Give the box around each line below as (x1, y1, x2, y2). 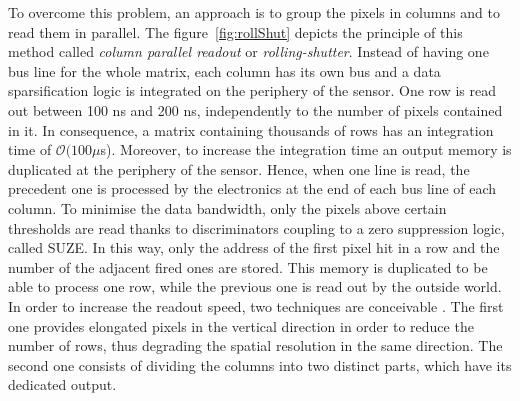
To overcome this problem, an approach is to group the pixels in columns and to (8, 2, 501, 22)
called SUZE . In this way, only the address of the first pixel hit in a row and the (8, 237, 500, 258)
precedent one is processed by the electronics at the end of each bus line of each (8, 178, 497, 199)
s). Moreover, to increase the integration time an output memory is (100, 139, 512, 160)
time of (8, 139, 52, 160)
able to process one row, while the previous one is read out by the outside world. (8, 276, 502, 297)
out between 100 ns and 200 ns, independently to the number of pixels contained (8, 99, 503, 120)
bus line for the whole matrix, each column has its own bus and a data (8, 60, 441, 81)
